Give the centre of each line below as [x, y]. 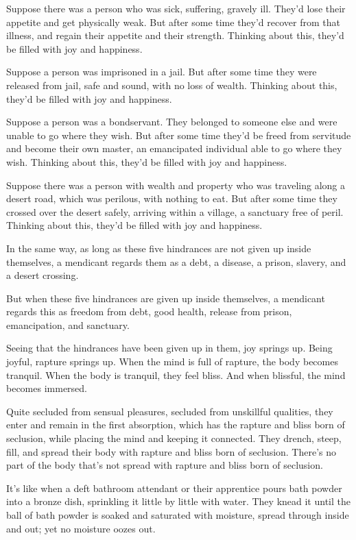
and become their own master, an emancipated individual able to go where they [174, 148]
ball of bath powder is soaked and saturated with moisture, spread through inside [178, 515]
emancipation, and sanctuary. [68, 324]
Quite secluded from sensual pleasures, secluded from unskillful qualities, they [170, 411]
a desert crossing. [43, 275]
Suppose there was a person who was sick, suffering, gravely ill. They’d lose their [176, 8]
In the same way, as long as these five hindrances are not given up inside [159, 248]
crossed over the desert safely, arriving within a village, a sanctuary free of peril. [175, 211]
